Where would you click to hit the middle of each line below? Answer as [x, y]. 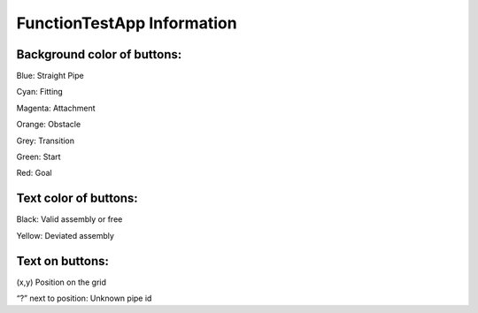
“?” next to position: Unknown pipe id [84, 298]
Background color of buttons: [99, 54]
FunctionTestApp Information [127, 23]
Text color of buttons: [77, 198]
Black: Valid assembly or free [69, 219]
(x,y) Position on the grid [61, 282]
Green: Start [39, 157]
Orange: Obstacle [49, 125]
